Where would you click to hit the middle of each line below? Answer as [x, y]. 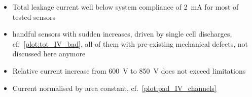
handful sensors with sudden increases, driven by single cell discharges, [122, 34]
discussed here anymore [49, 54]
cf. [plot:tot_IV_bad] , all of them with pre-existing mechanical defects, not [130, 43]
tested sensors [34, 17]
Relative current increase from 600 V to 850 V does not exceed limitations [129, 70]
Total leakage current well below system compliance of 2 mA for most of [125, 7]
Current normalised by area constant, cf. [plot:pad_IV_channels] [114, 88]
